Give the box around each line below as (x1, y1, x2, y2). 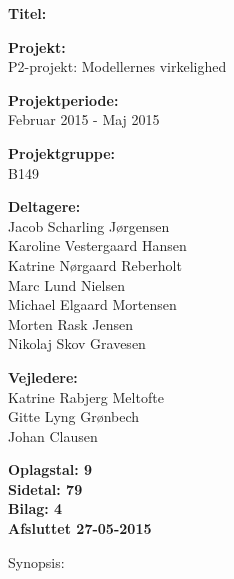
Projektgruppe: (8, 142, 116, 163)
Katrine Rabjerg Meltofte (8, 386, 164, 407)
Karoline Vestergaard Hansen (8, 235, 187, 256)
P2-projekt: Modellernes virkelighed (8, 56, 227, 77)
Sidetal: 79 (8, 478, 83, 499)
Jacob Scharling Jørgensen (8, 215, 170, 236)
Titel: (8, 3, 47, 23)
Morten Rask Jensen (8, 313, 134, 334)
